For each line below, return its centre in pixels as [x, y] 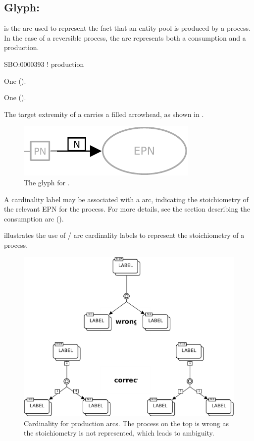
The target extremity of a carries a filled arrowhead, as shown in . [104, 114]
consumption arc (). [34, 218]
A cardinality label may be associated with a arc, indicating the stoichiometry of [126, 199]
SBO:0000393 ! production [44, 64]
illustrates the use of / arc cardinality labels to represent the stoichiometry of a [124, 235]
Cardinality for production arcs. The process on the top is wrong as [127, 423]
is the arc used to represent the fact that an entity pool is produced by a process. [127, 28]
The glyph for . [47, 182]
